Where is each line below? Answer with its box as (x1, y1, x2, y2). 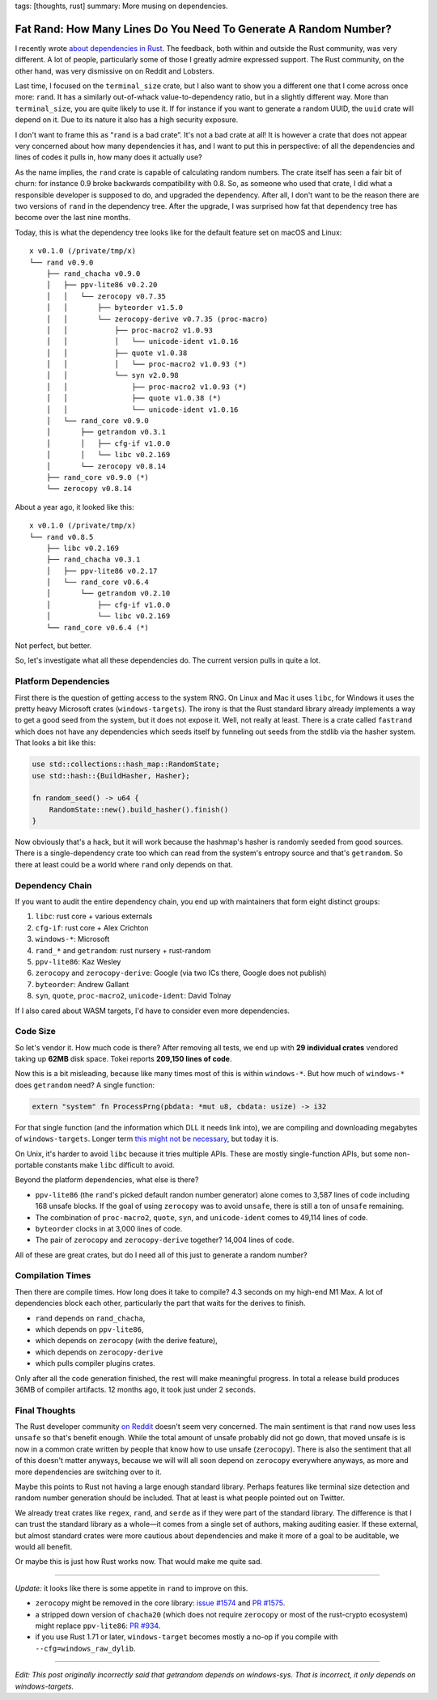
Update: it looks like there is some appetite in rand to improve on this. (15, 1583, 248, 1593)
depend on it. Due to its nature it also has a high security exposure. (15, 115, 239, 125)
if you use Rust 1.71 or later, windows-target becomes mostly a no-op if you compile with (35, 1632, 338, 1642)
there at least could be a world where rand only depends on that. (15, 859, 234, 869)
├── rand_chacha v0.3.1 (45, 555, 141, 564)
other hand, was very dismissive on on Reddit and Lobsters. (15, 66, 214, 76)
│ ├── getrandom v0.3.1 (45, 427, 166, 437)
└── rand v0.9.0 (29, 257, 94, 267)
